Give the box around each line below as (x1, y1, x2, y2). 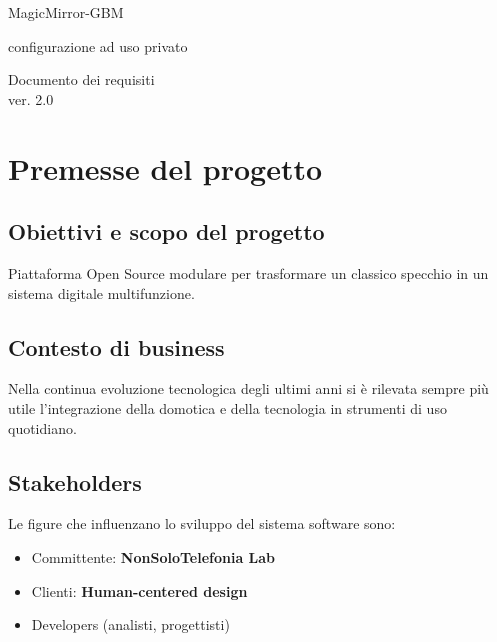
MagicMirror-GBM (8, 2, 124, 22)
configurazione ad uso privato (8, 35, 188, 56)
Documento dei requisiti (8, 69, 155, 90)
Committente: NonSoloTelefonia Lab (31, 546, 276, 567)
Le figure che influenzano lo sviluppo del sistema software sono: (8, 513, 396, 534)
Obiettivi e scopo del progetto (8, 216, 325, 247)
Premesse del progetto (8, 147, 323, 188)
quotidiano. (8, 417, 77, 438)
